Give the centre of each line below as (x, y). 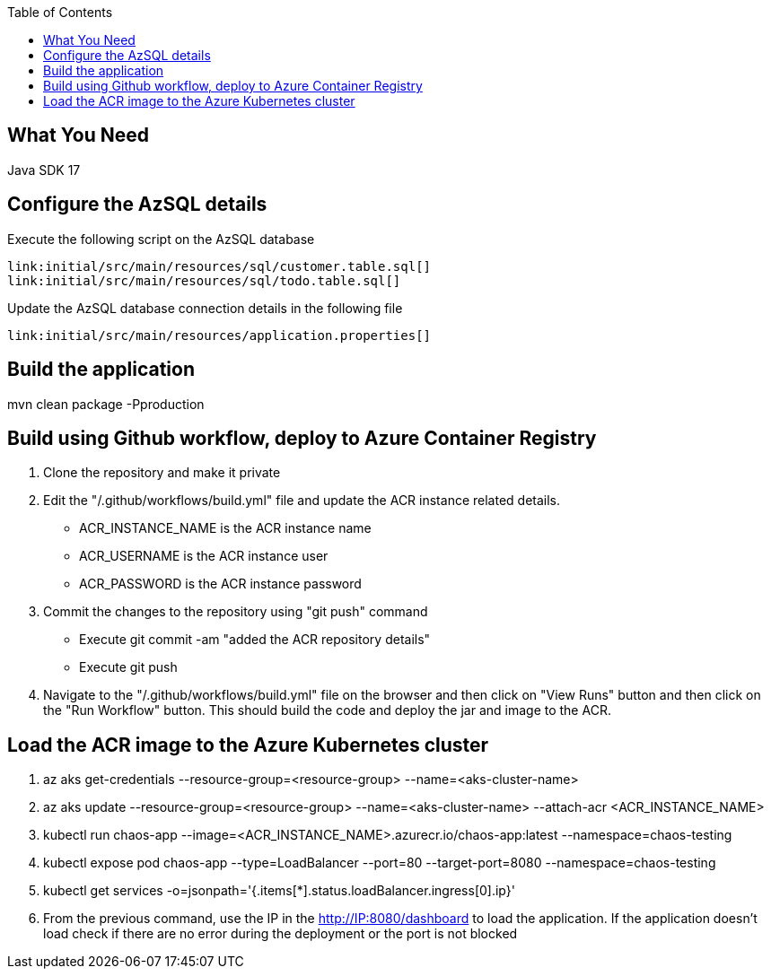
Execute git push (128, 667)
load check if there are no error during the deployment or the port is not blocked (280, 934)
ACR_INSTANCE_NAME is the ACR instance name (225, 528)
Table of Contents (60, 12)
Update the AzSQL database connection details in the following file (205, 308)
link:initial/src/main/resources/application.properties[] (219, 335)
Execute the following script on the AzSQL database (161, 239)
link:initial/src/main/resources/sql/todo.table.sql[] (204, 280)
